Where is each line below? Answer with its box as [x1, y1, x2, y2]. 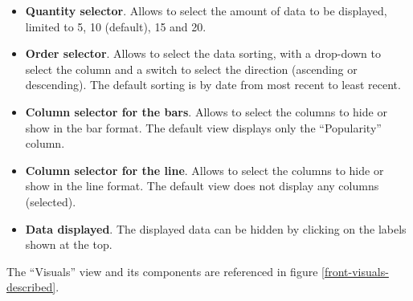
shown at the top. [25, 236, 112, 253]
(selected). [25, 193, 76, 209]
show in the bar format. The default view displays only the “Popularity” [25, 119, 382, 136]
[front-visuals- [321, 262, 389, 279]
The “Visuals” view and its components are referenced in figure [6, 262, 318, 279]
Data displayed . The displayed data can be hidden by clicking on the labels [25, 220, 407, 237]
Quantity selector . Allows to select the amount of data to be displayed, [25, 2, 387, 18]
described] [6, 279, 56, 295]
